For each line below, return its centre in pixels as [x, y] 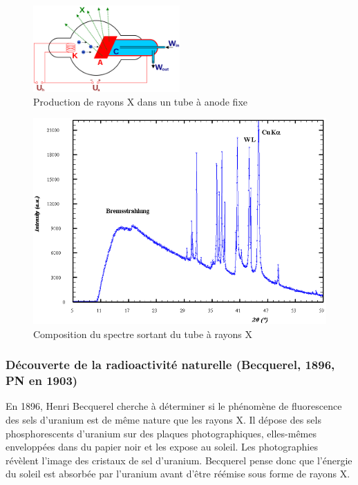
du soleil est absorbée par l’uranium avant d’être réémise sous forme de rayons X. [178, 474]
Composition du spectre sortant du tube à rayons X [143, 334]
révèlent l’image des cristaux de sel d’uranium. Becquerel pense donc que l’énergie [179, 460]
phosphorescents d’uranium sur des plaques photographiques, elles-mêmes [161, 433]
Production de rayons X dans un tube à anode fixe [141, 101]
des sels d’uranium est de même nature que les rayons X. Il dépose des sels [163, 420]
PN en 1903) [42, 380]
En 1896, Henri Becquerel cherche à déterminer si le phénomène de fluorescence [174, 406]
